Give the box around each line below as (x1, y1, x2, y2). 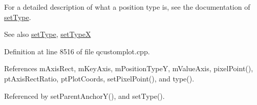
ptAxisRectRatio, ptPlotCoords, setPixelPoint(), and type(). (4, 73, 195, 83)
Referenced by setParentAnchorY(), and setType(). (4, 90, 165, 101)
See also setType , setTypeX (4, 29, 91, 39)
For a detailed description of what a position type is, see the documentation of (4, 2, 250, 12)
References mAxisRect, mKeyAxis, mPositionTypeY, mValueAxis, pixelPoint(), (4, 63, 253, 74)
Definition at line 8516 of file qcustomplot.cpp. (4, 46, 150, 56)
